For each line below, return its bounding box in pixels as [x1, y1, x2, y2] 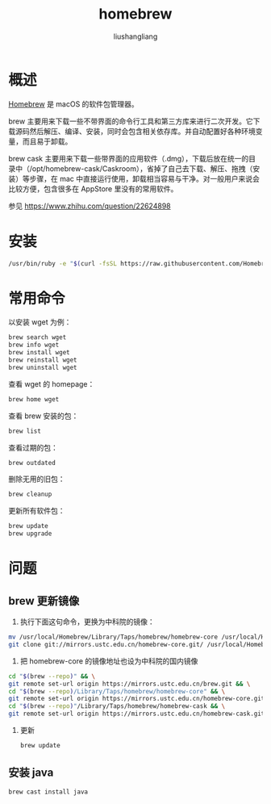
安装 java [8, 766, 54, 780]
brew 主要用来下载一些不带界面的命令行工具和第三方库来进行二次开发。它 [8, 116, 253, 126]
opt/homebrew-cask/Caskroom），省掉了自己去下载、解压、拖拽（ [31, 163, 253, 174]
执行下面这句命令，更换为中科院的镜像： [19, 617, 155, 626]
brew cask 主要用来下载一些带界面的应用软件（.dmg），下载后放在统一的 [8, 153, 249, 163]
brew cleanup [8, 490, 52, 499]
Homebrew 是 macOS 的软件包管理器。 [8, 98, 139, 109]
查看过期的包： [8, 442, 58, 452]
